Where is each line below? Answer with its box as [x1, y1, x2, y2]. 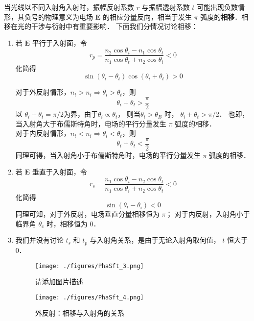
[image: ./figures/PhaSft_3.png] [35, 262, 144, 270]
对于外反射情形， [15, 87, 70, 97]
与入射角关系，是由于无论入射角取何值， [90, 235, 220, 245]
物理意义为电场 [45, 11, 93, 22]
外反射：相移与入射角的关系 [35, 308, 124, 318]
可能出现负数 [197, 2, 238, 12]
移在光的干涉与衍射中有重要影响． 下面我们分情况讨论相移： [4, 21, 198, 31]
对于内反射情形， [15, 128, 70, 138]
